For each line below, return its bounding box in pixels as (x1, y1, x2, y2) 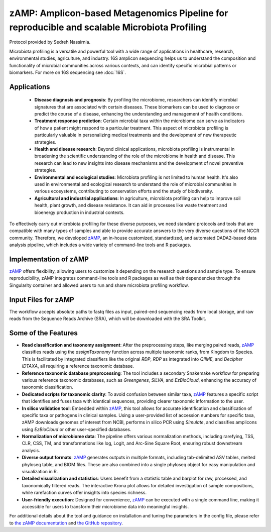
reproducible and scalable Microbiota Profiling (9, 22, 207, 33)
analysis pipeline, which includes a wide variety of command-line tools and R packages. (9, 242, 192, 248)
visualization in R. (22, 469, 58, 475)
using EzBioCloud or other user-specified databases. (22, 426, 131, 432)
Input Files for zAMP (9, 295, 75, 304)
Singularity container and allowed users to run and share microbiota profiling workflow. (9, 282, 189, 288)
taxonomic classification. (22, 384, 74, 390)
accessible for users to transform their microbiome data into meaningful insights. (22, 504, 189, 509)
